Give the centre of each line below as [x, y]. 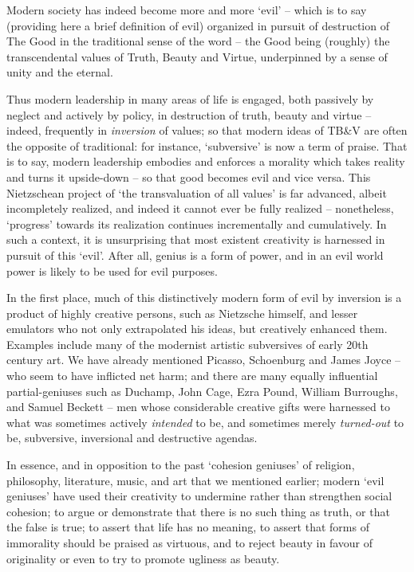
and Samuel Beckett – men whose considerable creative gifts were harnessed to [198, 407]
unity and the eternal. [60, 72]
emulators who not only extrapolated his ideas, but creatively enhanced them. [197, 329]
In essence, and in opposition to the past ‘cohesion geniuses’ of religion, [181, 465]
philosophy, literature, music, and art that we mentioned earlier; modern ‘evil [195, 480]
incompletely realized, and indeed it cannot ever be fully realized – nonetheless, [200, 208]
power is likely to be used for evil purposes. [112, 270]
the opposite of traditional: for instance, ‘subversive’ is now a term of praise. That [207, 145]
